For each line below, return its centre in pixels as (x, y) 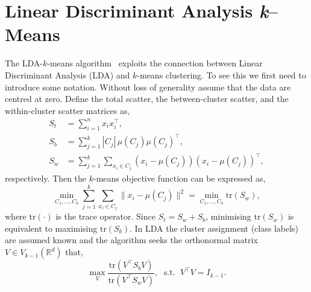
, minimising (228, 216)
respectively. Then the (46, 178)
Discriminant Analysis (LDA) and (68, 75)
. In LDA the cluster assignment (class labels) (214, 228)
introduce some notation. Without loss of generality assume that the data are (148, 87)
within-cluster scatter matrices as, (68, 110)
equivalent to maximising (51, 228)
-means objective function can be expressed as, (180, 178)
